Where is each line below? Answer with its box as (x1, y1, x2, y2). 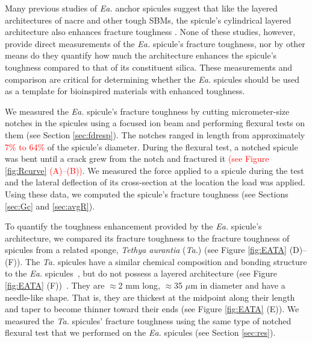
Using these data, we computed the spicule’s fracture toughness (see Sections (5, 187, 289, 200)
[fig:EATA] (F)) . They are (5, 279, 105, 292)
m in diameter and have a (190, 279, 285, 292)
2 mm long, (118, 279, 160, 292)
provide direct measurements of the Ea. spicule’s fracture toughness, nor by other (5, 37, 305, 50)
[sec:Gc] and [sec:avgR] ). (5, 199, 95, 212)
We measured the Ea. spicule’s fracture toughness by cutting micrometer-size (5, 104, 290, 117)
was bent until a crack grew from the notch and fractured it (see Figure (5, 152, 269, 165)
